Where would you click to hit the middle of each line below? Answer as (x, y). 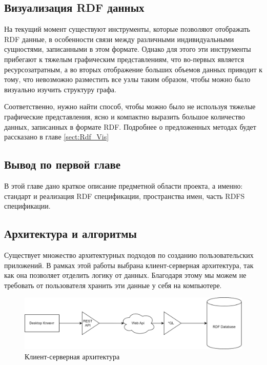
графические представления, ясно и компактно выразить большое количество (125, 116)
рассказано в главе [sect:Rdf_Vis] (57, 137)
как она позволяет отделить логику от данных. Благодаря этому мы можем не (125, 275)
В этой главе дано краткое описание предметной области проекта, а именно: (124, 185)
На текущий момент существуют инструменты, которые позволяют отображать (127, 29)
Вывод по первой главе (63, 164)
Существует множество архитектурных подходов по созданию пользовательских (129, 255)
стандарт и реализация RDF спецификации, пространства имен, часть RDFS (125, 196)
